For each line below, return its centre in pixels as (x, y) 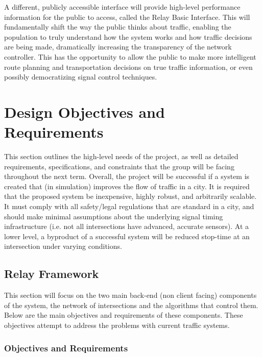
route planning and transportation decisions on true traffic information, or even (128, 67)
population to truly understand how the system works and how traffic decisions (128, 36)
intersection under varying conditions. (63, 246)
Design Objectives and (85, 111)
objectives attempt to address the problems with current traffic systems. (117, 325)
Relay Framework (52, 274)
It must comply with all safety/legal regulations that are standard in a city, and (129, 206)
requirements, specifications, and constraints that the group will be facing (119, 166)
